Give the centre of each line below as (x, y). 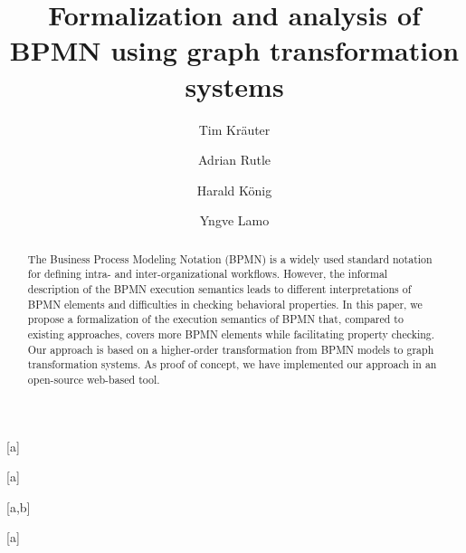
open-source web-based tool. (94, 379)
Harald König (234, 190)
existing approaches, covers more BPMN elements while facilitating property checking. (231, 334)
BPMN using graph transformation (234, 50)
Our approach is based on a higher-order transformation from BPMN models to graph (231, 349)
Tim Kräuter (234, 129)
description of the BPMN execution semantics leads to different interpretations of (219, 288)
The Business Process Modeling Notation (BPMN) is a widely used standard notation (230, 258)
